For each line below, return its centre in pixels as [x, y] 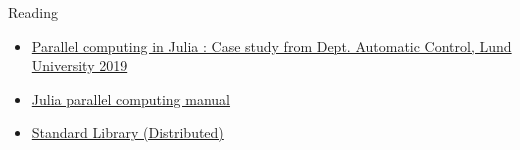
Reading [33, 12]
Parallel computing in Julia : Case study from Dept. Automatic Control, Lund [271, 45]
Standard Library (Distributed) [127, 132]
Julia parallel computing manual [131, 98]
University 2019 [79, 65]
